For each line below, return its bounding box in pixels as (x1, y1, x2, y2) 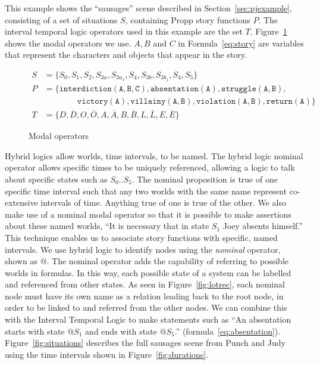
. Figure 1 (250, 25, 287, 38)
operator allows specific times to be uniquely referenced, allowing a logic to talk (5, 161, 295, 174)
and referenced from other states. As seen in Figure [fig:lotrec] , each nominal (5, 278, 285, 290)
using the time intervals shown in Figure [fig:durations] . (5, 348, 209, 360)
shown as (5, 255, 37, 267)
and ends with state (85, 324, 157, 337)
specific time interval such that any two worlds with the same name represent (5, 184, 287, 197)
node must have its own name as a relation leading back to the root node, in (5, 289, 284, 302)
